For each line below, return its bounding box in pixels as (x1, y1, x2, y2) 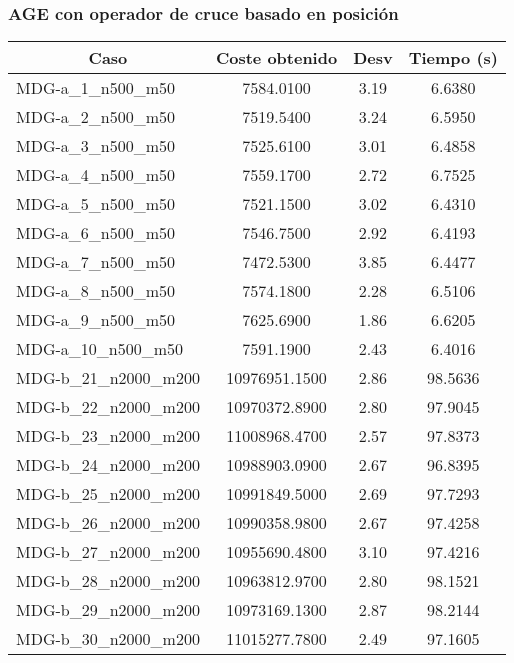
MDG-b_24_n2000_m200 (16, 453, 200, 477)
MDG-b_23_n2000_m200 (16, 424, 200, 448)
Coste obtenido (215, 46, 338, 70)
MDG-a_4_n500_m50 (16, 163, 176, 187)
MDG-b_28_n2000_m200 (16, 569, 200, 593)
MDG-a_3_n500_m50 (16, 134, 176, 158)
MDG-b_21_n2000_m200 (16, 366, 200, 390)
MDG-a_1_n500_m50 (16, 76, 176, 100)
